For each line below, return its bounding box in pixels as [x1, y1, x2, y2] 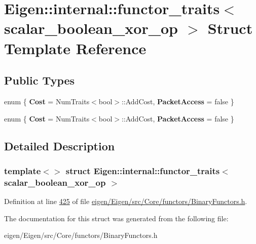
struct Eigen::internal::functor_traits [65, 164, 220, 177]
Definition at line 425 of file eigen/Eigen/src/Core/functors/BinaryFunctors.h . [4, 196, 247, 207]
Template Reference [4, 37, 147, 58]
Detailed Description [4, 138, 115, 153]
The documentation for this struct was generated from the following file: [4, 213, 229, 223]
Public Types [4, 72, 75, 88]
